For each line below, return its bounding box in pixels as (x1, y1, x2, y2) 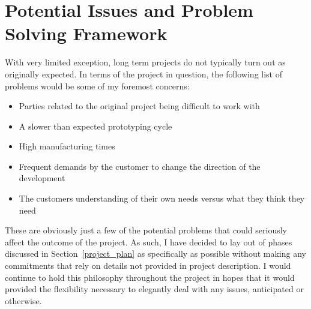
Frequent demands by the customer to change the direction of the (19, 160, 261, 172)
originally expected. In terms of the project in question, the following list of (5, 67, 282, 80)
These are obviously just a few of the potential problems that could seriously (5, 224, 287, 236)
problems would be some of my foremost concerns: (5, 79, 190, 92)
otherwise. (5, 294, 42, 307)
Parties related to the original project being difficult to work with (19, 100, 260, 112)
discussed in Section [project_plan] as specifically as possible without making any (5, 247, 306, 260)
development (19, 172, 65, 184)
